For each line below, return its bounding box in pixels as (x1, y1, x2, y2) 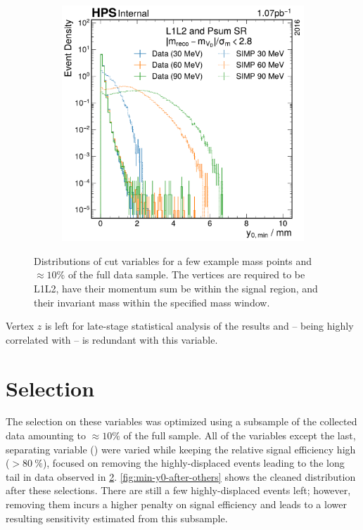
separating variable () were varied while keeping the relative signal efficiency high (6, 441, 356, 456)
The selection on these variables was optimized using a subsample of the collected (6, 414, 357, 429)
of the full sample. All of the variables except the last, (123, 428, 356, 443)
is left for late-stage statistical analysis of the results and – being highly (44, 318, 354, 333)
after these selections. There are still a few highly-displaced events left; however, (6, 483, 351, 498)
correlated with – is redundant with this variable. (6, 332, 218, 347)
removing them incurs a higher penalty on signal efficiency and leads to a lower (6, 497, 347, 512)
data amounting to (6, 428, 86, 443)
